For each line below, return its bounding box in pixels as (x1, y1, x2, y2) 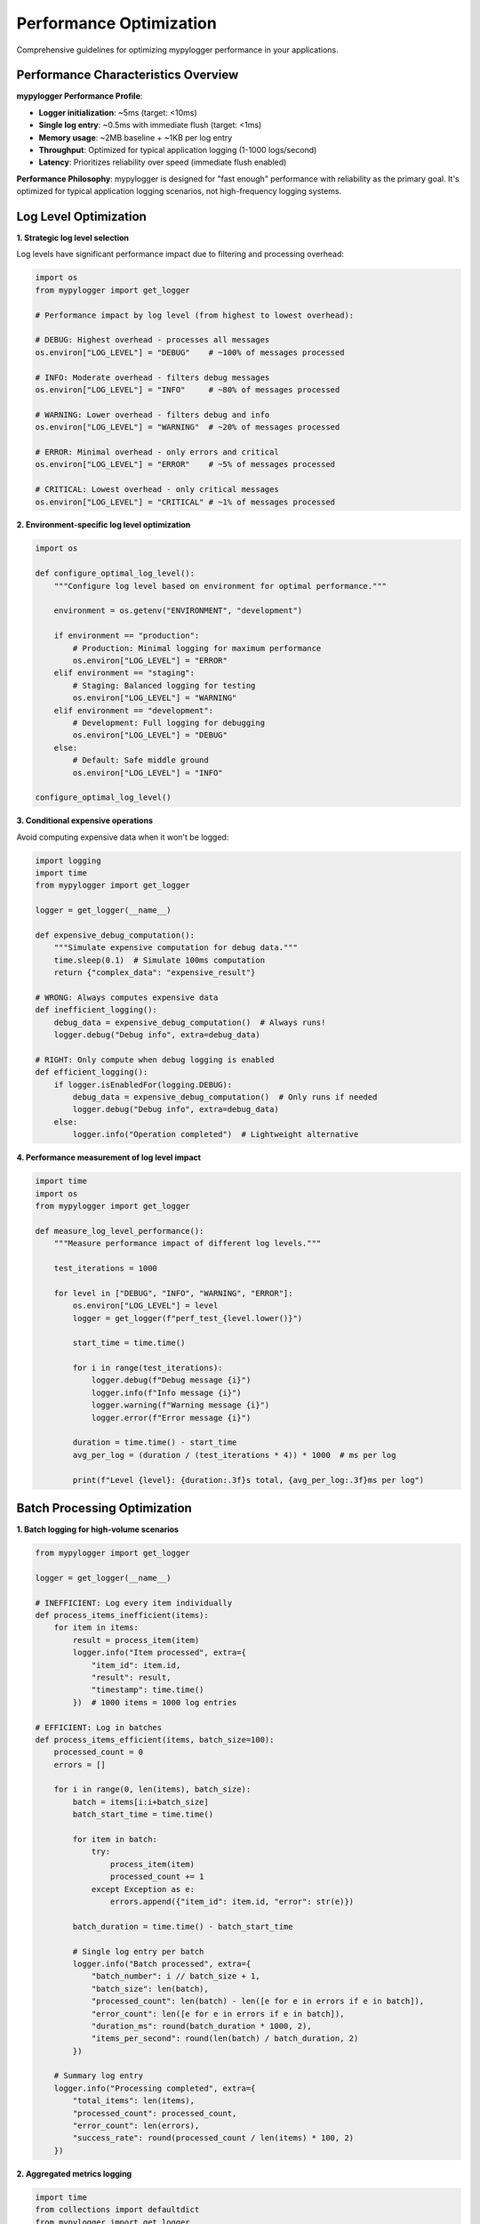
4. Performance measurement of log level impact (16, 1152, 202, 1163)
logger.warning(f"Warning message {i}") (91, 1400, 270, 1410)
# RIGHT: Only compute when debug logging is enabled (35, 1054, 275, 1065)
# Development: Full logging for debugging (72, 717, 266, 728)
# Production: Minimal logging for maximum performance (72, 643, 322, 653)
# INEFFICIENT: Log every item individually (35, 1598, 233, 1608)
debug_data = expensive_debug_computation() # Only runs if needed (72, 1092, 378, 1102)
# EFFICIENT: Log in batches (35, 1722, 163, 1732)
